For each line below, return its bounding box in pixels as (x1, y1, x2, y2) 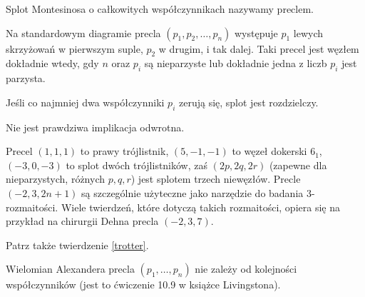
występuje (234, 25, 278, 40)
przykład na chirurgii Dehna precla (6, 213, 159, 228)
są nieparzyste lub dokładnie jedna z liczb (144, 56, 327, 71)
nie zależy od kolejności (195, 261, 297, 276)
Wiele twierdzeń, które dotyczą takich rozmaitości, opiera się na (61, 199, 340, 214)
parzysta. (6, 71, 46, 86)
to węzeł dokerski (232, 144, 307, 158)
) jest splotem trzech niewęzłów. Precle (130, 171, 301, 186)
